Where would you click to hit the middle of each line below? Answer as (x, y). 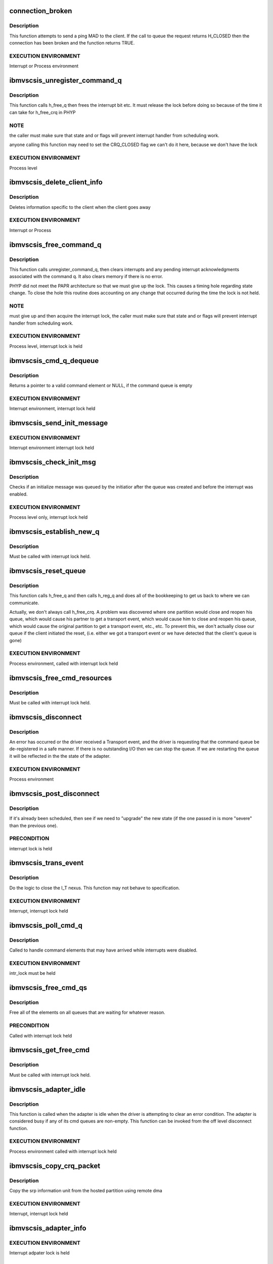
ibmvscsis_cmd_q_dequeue (54, 361)
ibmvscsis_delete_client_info (56, 182)
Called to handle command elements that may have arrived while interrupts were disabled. (103, 950)
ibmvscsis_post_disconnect (54, 794)
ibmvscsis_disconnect (45, 717)
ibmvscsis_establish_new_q (54, 532)
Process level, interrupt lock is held (46, 346)
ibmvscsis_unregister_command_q (66, 81)
